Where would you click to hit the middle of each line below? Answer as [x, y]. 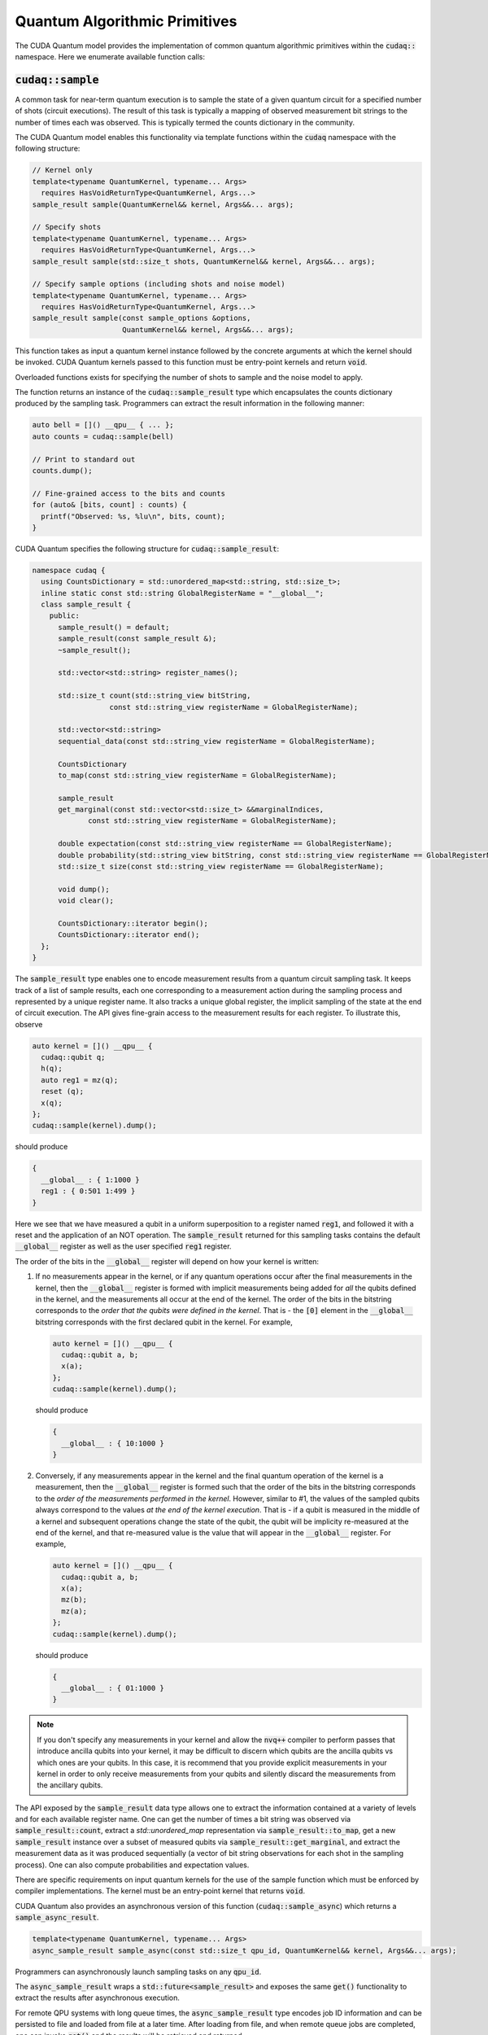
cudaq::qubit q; [73, 1057]
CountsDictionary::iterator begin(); [133, 923]
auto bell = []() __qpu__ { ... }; [103, 425]
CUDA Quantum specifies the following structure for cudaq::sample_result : [147, 549]
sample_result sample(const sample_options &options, [142, 318]
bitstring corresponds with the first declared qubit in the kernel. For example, [164, 1322]
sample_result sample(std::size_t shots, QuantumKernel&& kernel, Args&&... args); [204, 261]
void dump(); [84, 889]
